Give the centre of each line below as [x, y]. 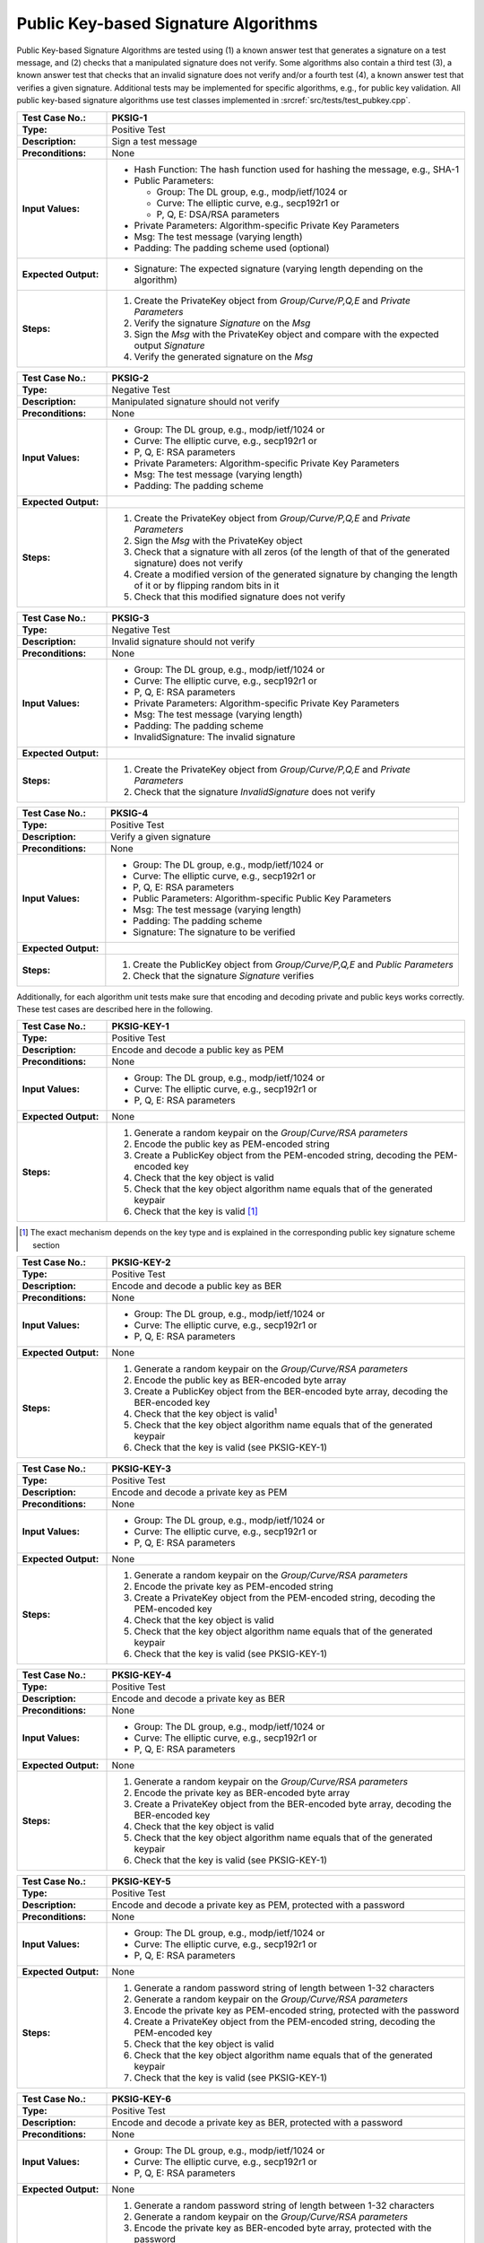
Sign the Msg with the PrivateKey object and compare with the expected [286, 334]
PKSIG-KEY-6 [142, 2099]
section [46, 1245]
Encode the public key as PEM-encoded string [232, 1144]
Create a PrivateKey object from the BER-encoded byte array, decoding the [293, 1804]
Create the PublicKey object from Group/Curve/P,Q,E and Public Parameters [294, 964]
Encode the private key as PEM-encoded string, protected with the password [297, 2011]
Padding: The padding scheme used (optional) [232, 248]
